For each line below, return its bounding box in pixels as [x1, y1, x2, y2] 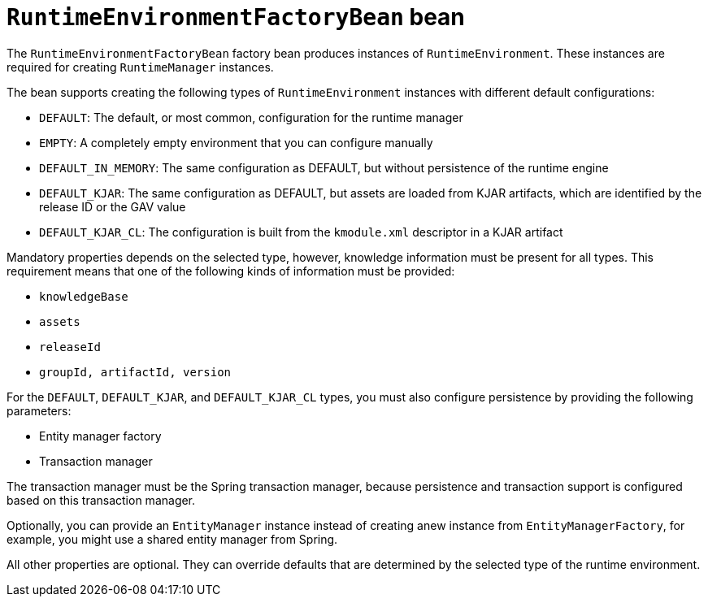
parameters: [7, 403, 72, 418]
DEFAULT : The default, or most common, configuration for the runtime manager [39, 110, 463, 124]
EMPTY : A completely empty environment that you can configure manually [39, 135, 433, 150]
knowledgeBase [39, 289, 128, 303]
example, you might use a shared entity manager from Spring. [7, 531, 338, 546]
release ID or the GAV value [39, 199, 186, 214]
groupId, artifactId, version [39, 365, 232, 379]
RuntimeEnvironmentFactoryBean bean [7, 3, 465, 31]
